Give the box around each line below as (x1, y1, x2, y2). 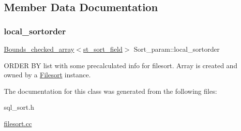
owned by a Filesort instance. (4, 70, 91, 80)
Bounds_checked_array (4, 44, 75, 54)
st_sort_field (83, 44, 123, 54)
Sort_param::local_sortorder (134, 44, 220, 54)
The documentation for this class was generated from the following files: (4, 86, 217, 96)
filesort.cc (4, 118, 32, 128)
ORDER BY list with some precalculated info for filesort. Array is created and (4, 60, 238, 70)
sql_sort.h (4, 102, 34, 112)
